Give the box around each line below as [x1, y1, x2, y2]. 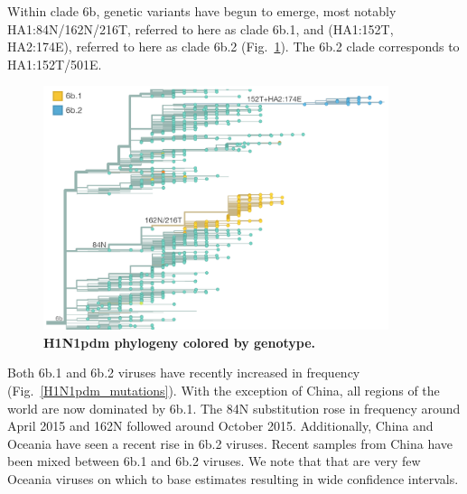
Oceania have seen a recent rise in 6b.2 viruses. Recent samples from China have [7, 433, 453, 452]
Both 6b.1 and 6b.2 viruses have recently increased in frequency [7, 363, 360, 382]
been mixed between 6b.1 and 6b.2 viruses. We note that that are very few [7, 452, 421, 471]
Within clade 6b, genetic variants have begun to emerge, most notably [7, 2, 397, 20]
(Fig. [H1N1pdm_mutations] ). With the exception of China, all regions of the [7, 380, 440, 399]
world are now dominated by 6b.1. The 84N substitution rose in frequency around [7, 398, 461, 417]
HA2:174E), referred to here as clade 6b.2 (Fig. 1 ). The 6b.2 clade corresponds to [7, 37, 460, 56]
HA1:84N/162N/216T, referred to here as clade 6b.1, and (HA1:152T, [7, 19, 394, 38]
